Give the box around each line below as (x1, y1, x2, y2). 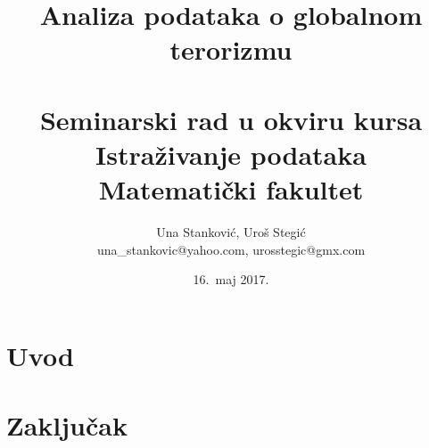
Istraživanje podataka (95, 135, 367, 172)
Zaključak (6, 407, 128, 444)
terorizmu (169, 31, 293, 68)
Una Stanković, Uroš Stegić (156, 223, 306, 241)
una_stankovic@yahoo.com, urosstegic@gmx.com (96, 240, 366, 258)
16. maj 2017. (193, 270, 269, 289)
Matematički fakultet (98, 171, 364, 208)
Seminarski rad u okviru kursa (39, 101, 423, 137)
